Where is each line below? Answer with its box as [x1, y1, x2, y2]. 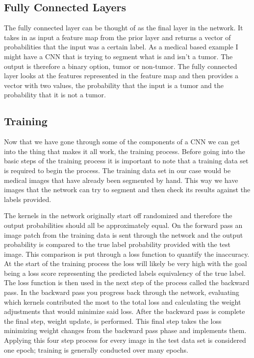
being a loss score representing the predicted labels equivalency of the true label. [4, 268, 246, 278]
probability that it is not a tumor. [4, 89, 106, 100]
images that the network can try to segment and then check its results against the [4, 184, 251, 195]
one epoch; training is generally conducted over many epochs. [4, 344, 188, 355]
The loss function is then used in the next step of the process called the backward [4, 277, 250, 288]
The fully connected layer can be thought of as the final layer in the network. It [4, 22, 243, 33]
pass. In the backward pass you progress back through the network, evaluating [4, 287, 239, 297]
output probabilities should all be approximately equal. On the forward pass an [4, 220, 243, 230]
